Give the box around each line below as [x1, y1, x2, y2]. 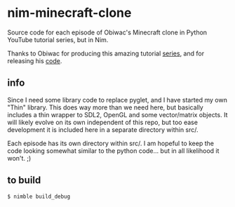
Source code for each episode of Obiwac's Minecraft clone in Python [7, 28, 208, 36]
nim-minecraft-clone [7, 5, 132, 21]
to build [7, 174, 41, 187]
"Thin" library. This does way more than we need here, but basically [7, 103, 203, 112]
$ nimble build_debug [7, 193, 71, 200]
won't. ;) [7, 154, 32, 162]
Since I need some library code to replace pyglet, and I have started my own [7, 95, 228, 104]
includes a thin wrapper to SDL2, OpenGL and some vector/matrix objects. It [7, 110, 228, 119]
